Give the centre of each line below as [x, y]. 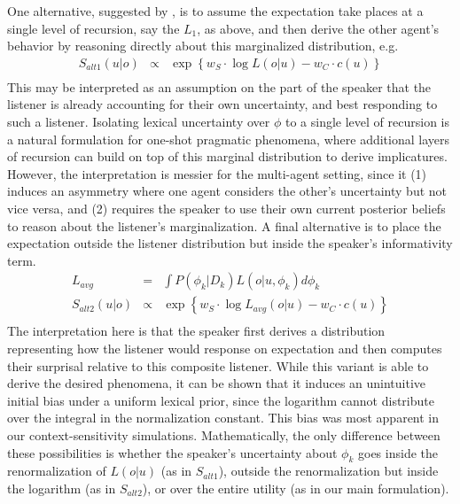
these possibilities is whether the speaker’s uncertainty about [172, 452]
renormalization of [57, 471]
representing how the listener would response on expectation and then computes [225, 349]
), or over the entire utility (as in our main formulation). [296, 488]
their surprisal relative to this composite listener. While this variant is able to [218, 365]
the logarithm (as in [62, 488]
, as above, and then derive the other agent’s [318, 28]
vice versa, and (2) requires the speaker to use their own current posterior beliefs [226, 208]
